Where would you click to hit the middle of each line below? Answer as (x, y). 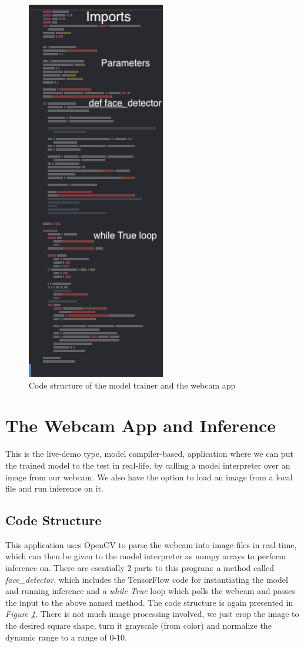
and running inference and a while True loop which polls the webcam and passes (150, 591)
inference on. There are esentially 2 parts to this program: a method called (140, 568)
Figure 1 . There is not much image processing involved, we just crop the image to (152, 614)
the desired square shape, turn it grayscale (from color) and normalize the (138, 626)
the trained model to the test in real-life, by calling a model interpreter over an (148, 465)
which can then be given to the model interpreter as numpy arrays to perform (146, 556)
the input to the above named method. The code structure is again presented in (149, 602)
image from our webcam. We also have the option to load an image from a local (149, 477)
